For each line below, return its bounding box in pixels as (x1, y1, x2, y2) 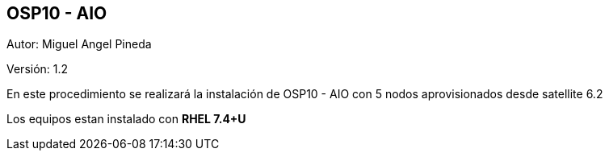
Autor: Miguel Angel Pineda (6, 37, 152, 52)
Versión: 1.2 (6, 62, 69, 76)
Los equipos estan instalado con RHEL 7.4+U (6, 112, 246, 126)
